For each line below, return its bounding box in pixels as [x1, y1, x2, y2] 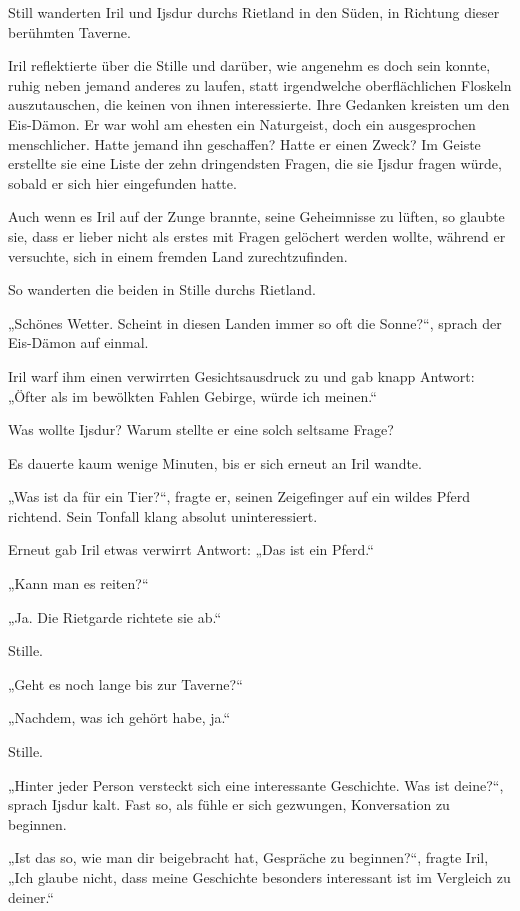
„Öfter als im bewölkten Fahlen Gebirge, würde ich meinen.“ [8, 385, 377, 406]
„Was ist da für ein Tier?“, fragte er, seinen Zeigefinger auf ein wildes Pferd [8, 486, 470, 507]
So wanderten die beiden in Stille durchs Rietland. [8, 279, 316, 300]
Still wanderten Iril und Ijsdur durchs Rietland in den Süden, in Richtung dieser [8, 2, 500, 22]
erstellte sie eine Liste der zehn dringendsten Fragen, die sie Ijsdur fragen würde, [8, 153, 502, 174]
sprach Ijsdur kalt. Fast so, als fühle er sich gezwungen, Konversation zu [8, 794, 450, 815]
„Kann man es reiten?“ [8, 573, 149, 594]
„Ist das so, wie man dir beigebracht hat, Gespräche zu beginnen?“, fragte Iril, [8, 847, 489, 868]
